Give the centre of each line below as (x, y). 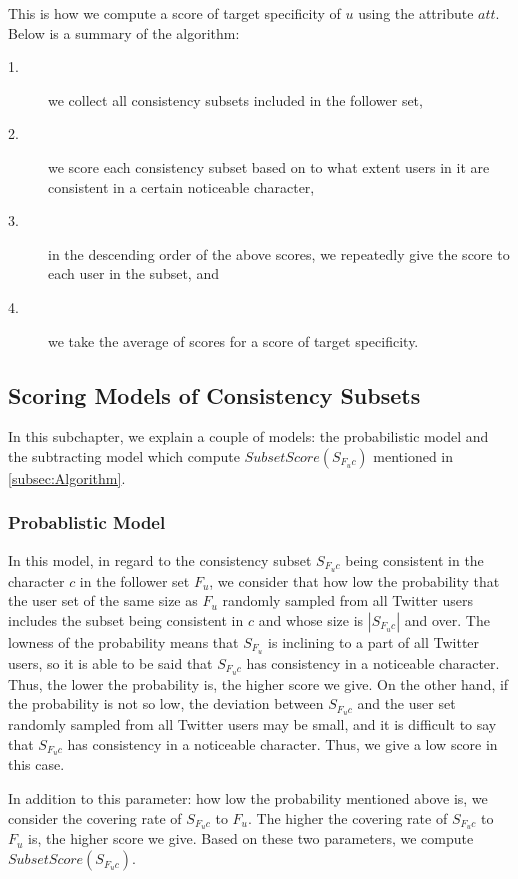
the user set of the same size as (103, 600)
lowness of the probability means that (123, 641)
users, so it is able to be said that (110, 662)
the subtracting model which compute (124, 455)
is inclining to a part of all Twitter (374, 641)
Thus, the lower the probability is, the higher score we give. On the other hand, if (258, 683)
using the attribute (416, 13)
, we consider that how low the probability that (354, 580)
